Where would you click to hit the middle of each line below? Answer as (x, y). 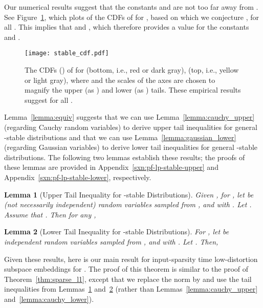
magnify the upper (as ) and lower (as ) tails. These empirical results (133, 90)
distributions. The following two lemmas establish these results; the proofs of (125, 157)
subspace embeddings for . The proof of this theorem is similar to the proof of (126, 269)
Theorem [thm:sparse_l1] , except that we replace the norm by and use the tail (128, 279)
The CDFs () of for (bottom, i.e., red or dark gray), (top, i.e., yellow (132, 70)
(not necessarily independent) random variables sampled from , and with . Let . (128, 204)
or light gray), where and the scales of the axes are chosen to (120, 80)
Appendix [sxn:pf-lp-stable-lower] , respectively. (78, 177)
